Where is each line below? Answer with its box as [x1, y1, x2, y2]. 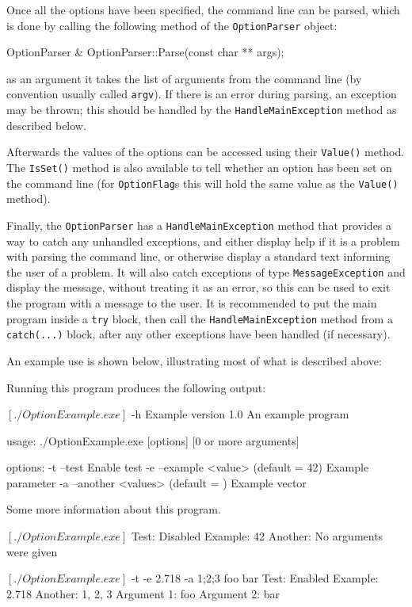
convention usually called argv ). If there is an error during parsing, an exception [6, 86, 397, 102]
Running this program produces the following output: [6, 379, 266, 395]
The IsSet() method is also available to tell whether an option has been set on [6, 159, 392, 175]
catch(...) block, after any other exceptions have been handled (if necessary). [6, 326, 391, 342]
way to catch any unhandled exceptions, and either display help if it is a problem [6, 232, 400, 249]
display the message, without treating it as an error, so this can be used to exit [6, 279, 391, 296]
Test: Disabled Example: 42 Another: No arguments [131, 528, 383, 544]
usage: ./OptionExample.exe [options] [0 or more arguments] [6, 432, 299, 449]
